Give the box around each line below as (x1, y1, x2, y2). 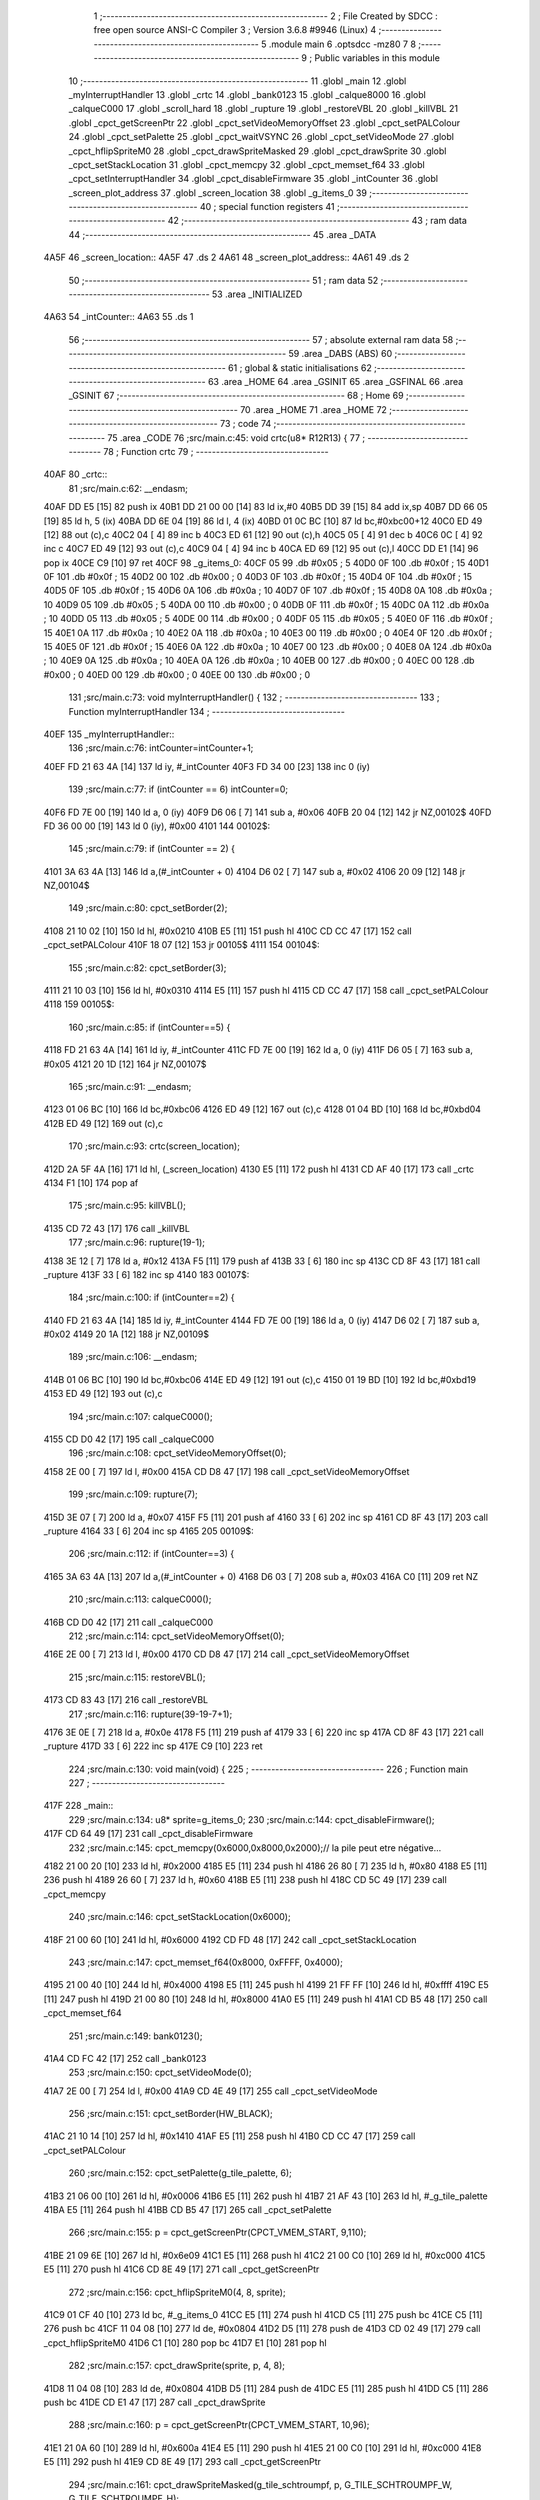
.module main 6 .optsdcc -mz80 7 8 (268, 38, 417, 50)
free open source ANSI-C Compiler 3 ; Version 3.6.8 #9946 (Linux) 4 (93, 24, 377, 36)
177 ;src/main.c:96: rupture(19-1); (68, 1236, 205, 1249)
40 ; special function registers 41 (200, 201, 335, 213)
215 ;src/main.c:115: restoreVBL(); (68, 1671, 206, 1683)
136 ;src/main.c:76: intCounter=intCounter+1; (68, 742, 254, 754)
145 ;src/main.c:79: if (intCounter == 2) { (68, 843, 235, 855)
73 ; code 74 (220, 418, 272, 430)
